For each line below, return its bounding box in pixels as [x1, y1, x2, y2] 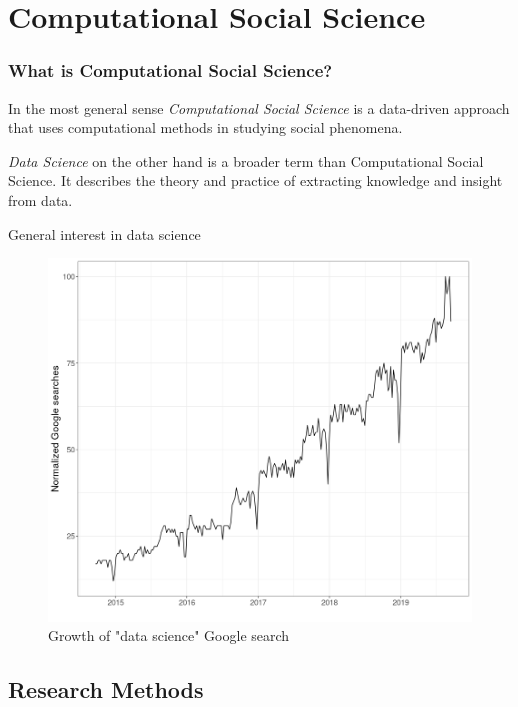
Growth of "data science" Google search [48, 625, 290, 646]
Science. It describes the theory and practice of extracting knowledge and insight [8, 170, 503, 191]
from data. [8, 189, 73, 210]
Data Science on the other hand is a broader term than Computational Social [8, 150, 484, 171]
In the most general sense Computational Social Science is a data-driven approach [8, 97, 510, 118]
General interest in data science [8, 223, 201, 244]
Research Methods [8, 674, 204, 705]
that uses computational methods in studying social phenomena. [8, 117, 403, 138]
